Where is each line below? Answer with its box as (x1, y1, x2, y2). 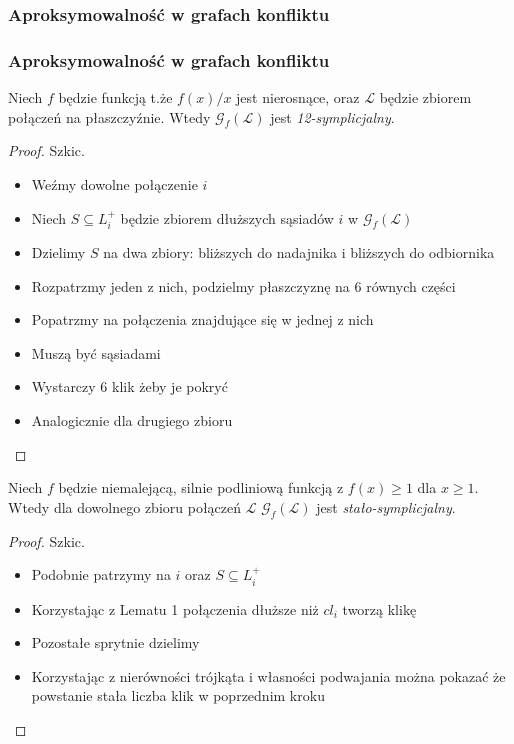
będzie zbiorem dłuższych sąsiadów (120, 207, 334, 228)
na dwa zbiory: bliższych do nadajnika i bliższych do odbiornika (103, 242, 495, 263)
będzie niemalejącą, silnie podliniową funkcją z (58, 477, 344, 498)
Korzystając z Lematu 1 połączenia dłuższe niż (31, 598, 319, 619)
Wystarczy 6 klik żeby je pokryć (31, 376, 228, 397)
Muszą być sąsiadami (31, 342, 161, 363)
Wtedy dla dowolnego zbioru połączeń (8, 496, 242, 517)
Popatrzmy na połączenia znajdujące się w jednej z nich (31, 309, 374, 330)
